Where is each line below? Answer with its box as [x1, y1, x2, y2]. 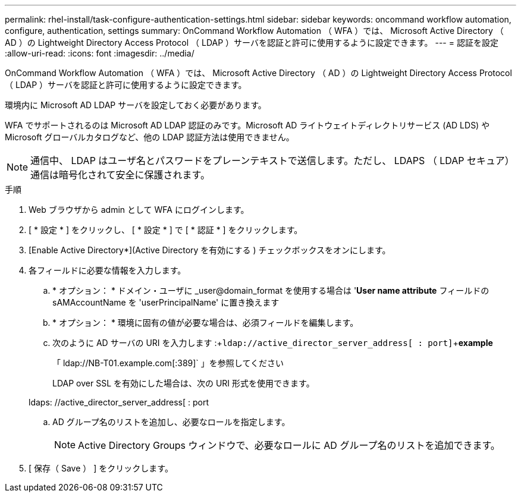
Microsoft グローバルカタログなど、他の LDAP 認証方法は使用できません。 [5, 132, 294, 142]
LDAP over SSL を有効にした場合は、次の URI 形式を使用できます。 [52, 378, 315, 388]
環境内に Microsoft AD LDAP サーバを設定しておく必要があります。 [5, 100, 266, 110]
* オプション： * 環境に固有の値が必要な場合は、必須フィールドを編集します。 [52, 317, 359, 328]
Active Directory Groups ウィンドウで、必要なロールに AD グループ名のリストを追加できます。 [78, 439, 500, 451]
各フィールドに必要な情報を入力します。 [29, 265, 186, 275]
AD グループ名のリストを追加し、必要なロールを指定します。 [52, 417, 290, 427]
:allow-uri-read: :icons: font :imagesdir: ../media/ [5, 48, 194, 58]
